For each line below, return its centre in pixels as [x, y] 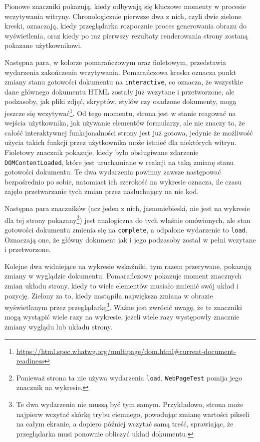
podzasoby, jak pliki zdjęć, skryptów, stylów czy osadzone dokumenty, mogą [121, 101]
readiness [30, 361]
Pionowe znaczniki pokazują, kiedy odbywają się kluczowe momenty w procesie [125, 6]
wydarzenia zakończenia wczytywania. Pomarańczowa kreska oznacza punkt [120, 72]
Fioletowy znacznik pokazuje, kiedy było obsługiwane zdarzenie [102, 152]
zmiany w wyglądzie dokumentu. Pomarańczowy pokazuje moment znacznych [123, 276]
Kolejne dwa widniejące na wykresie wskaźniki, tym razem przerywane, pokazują [128, 266]
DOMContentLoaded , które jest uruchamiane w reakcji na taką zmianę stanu [119, 162]
